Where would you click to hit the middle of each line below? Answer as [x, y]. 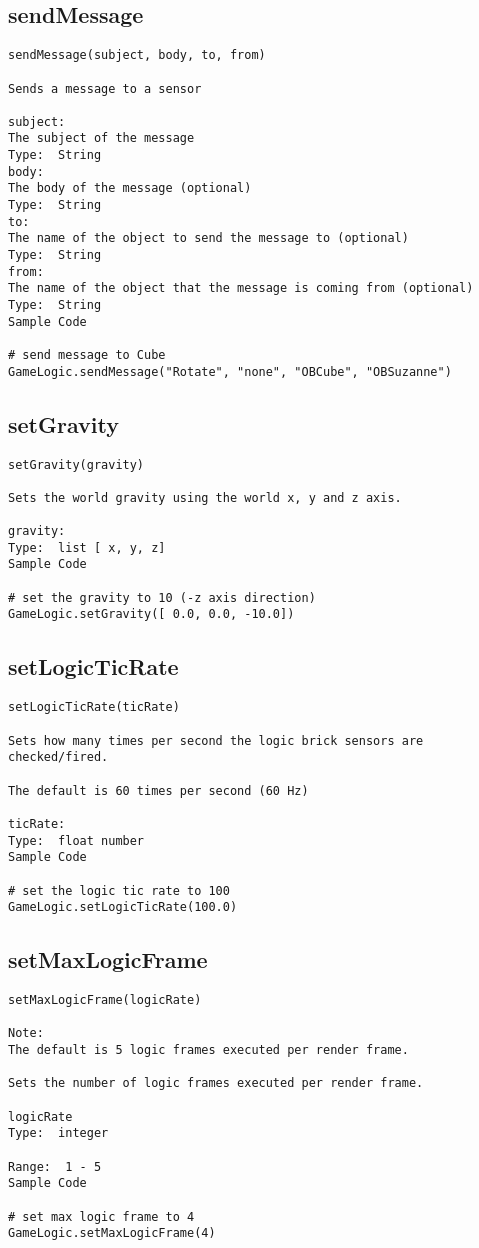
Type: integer [58, 1133]
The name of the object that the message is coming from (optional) [241, 288]
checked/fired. [58, 757]
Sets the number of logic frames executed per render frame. [216, 1083]
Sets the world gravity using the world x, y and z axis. [205, 497]
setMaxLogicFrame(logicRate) [105, 1000]
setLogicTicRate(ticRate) [94, 707]
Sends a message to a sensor [105, 88]
